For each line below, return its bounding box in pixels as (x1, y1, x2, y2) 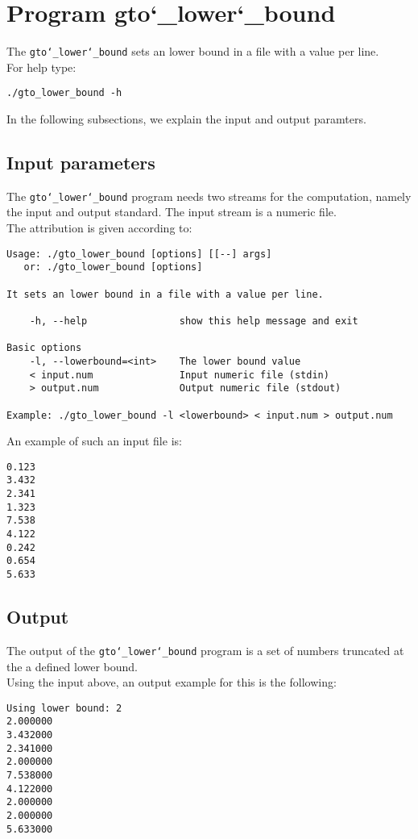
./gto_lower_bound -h (6, 87, 122, 99)
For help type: (6, 58, 77, 75)
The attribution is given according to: (6, 219, 192, 236)
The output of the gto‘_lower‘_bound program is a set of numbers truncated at (6, 641, 404, 658)
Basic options (6, 342, 82, 354)
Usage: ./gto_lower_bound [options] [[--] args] (6, 248, 272, 260)
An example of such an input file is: (6, 432, 182, 449)
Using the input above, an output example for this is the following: (6, 674, 337, 691)
